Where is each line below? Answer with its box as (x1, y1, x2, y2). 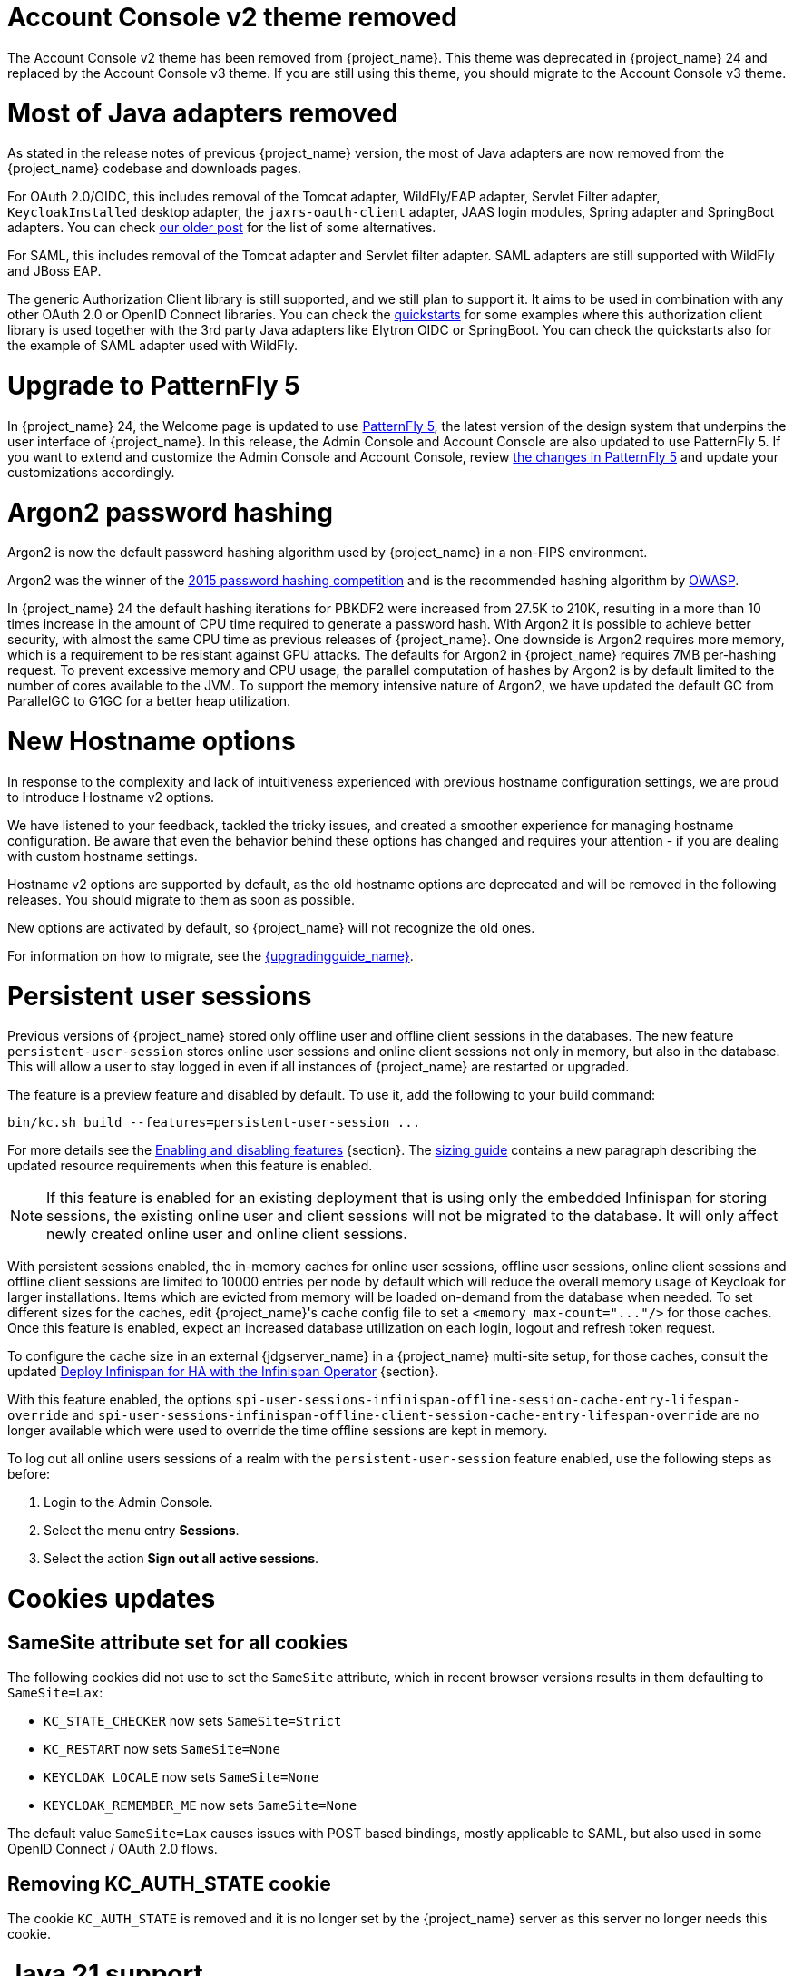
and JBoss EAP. (7, 263, 102, 279)
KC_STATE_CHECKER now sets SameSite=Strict (44, 1713, 342, 1729)
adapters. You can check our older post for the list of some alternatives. (7, 220, 436, 236)
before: (7, 1466, 51, 1482)
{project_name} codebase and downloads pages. (7, 161, 301, 177)
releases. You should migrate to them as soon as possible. (7, 891, 355, 907)
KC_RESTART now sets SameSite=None (44, 1741, 280, 1757)
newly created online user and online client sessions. (46, 1225, 407, 1244)
